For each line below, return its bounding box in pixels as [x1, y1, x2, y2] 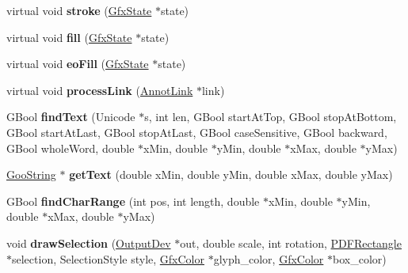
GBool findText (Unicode [6, 108, 135, 125]
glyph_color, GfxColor [213, 250, 324, 267]
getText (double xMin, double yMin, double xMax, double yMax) [69, 166, 393, 183]
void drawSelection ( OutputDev [6, 234, 171, 251]
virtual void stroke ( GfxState [6, 2, 152, 18]
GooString [6, 166, 56, 183]
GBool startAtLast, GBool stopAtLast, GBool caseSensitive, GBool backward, [6, 123, 387, 140]
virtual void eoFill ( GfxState [6, 55, 149, 72]
